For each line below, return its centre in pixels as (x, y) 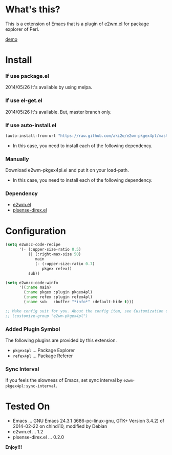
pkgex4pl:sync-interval (31, 386)
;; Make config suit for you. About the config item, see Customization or (88, 311)
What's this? (33, 10)
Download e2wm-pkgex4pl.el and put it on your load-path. (67, 170)
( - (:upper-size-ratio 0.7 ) (65, 264)
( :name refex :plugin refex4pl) (58, 297)
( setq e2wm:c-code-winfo (32, 283)
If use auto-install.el (31, 125)
